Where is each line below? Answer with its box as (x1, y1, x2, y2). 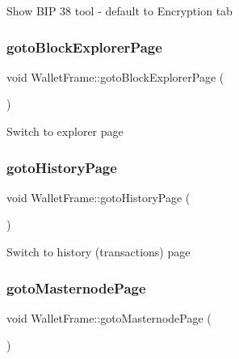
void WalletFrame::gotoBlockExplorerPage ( (6, 68, 224, 85)
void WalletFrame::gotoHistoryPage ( (6, 188, 191, 205)
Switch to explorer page (6, 123, 124, 139)
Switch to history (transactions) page (6, 243, 191, 260)
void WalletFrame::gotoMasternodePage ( (6, 309, 212, 326)
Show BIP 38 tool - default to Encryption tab (6, 2, 233, 19)
